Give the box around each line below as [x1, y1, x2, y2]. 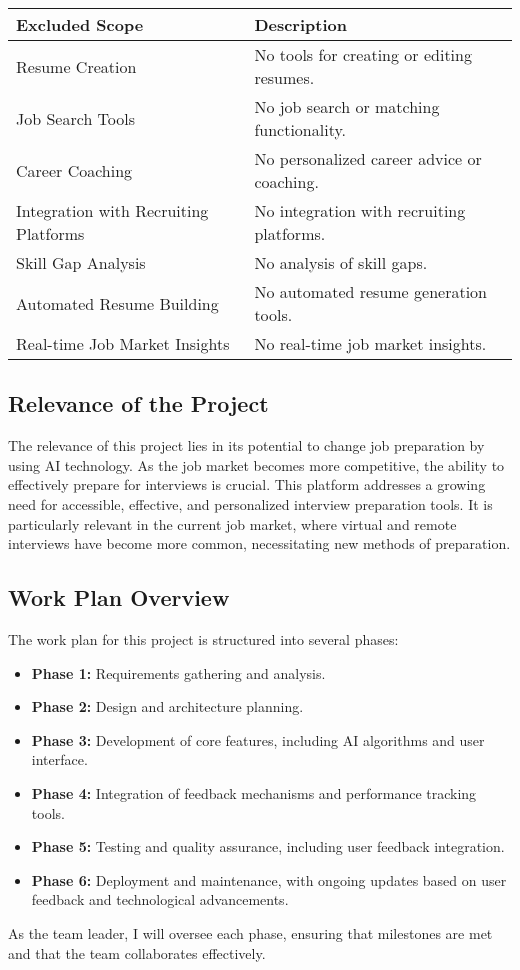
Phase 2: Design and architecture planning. [31, 696, 304, 717]
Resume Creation [16, 54, 137, 78]
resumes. [254, 66, 315, 89]
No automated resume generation [254, 280, 487, 303]
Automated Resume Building [16, 291, 219, 315]
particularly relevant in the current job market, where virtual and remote [8, 513, 457, 534]
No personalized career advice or [254, 147, 482, 170]
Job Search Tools [16, 106, 136, 130]
